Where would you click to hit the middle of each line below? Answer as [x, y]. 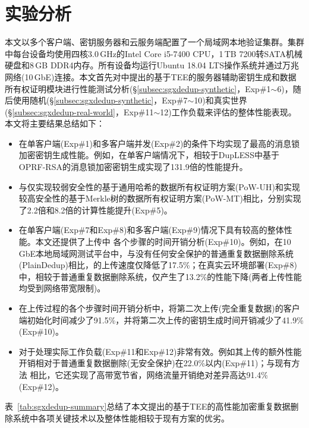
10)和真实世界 [220, 100]
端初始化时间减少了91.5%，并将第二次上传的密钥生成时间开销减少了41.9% [161, 320]
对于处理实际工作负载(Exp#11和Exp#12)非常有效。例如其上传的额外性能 [160, 351]
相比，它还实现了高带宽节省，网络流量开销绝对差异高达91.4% [149, 374]
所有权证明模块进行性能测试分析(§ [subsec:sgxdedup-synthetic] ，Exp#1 [138, 88]
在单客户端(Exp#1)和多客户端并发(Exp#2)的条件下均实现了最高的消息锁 [159, 143]
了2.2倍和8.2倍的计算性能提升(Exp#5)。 [95, 210]
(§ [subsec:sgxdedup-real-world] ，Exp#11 [79, 111]
